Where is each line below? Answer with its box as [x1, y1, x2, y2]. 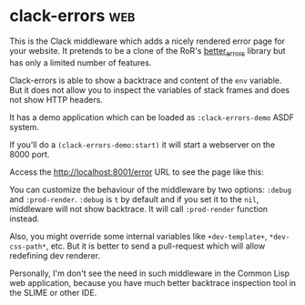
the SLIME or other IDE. [9, 287, 97, 298]
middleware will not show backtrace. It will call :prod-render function [9, 203, 269, 214]
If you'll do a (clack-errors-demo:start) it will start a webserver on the [9, 138, 276, 150]
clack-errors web [9, 5, 136, 26]
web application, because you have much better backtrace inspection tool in [9, 277, 297, 288]
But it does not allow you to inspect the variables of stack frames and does [9, 84, 290, 96]
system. [9, 121, 39, 132]
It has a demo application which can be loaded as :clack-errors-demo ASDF [9, 111, 294, 123]
